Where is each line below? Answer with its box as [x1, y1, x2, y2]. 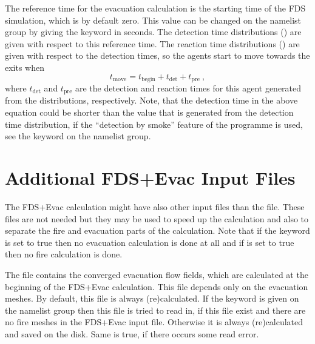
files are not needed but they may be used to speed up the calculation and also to [5, 212, 309, 225]
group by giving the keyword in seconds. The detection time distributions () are [5, 25, 302, 38]
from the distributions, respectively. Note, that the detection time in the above [5, 94, 298, 107]
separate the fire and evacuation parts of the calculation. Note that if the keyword [5, 224, 310, 237]
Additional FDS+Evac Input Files [5, 165, 296, 190]
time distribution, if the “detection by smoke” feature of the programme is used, [5, 117, 303, 130]
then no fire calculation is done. [5, 248, 123, 260]
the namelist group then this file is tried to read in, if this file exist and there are [5, 303, 306, 316]
